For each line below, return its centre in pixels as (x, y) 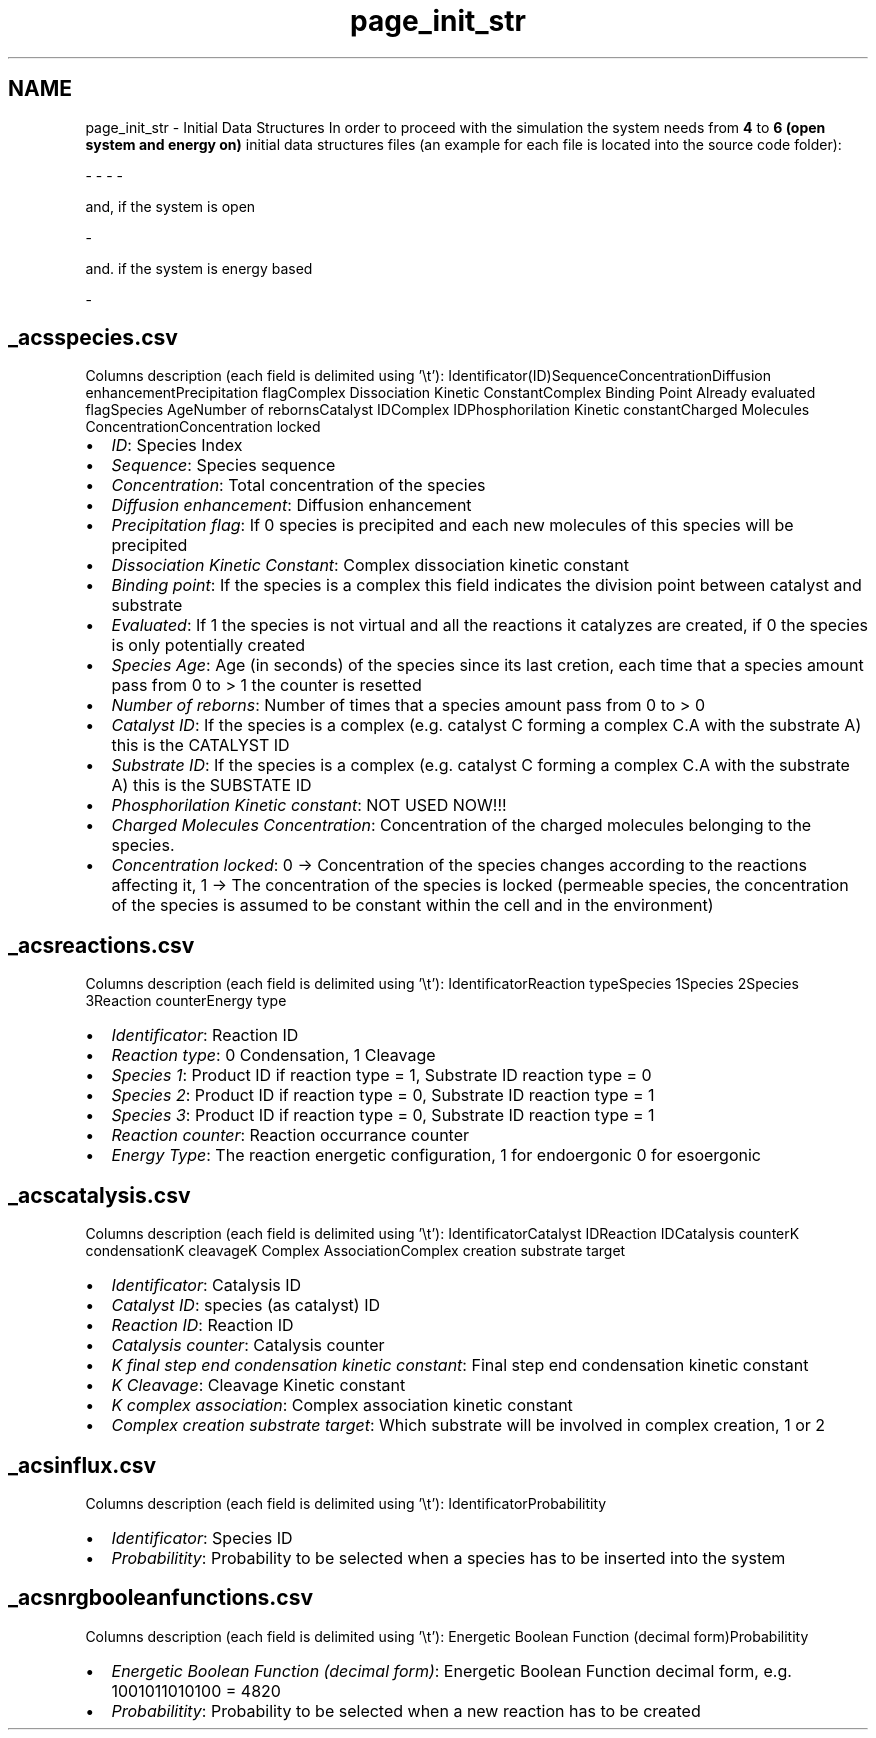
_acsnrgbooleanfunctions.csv (161, 1598)
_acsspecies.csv (93, 338)
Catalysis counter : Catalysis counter (248, 1345)
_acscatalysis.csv (99, 1195)
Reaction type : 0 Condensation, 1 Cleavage (273, 1055)
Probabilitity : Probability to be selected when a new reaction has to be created (406, 1710)
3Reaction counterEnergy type (186, 1001)
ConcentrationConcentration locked (203, 427)
